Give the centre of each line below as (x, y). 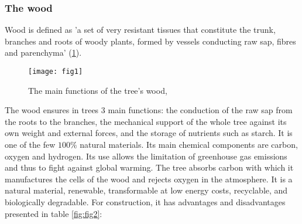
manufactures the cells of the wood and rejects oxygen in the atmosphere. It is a (149, 179)
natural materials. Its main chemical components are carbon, (189, 145)
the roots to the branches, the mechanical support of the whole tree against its (146, 121)
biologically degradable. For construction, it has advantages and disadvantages (145, 202)
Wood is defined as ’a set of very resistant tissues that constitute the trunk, (140, 30)
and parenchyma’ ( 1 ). (43, 52)
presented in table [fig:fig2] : (54, 213)
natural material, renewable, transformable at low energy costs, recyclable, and (146, 190)
